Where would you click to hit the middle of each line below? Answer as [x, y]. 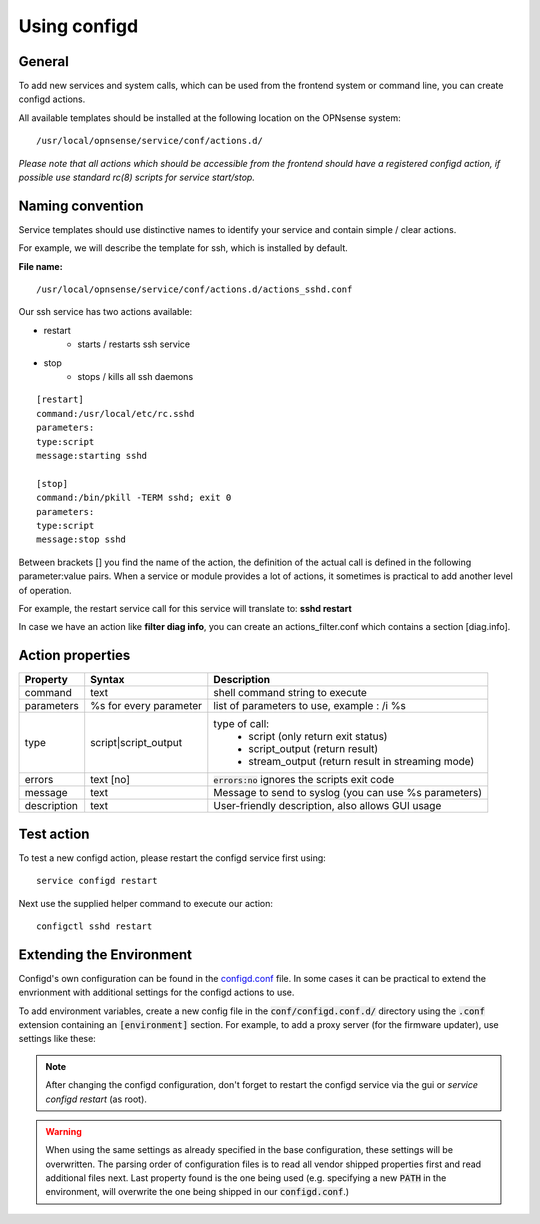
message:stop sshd [81, 539]
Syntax [107, 680]
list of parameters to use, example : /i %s [310, 706]
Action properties [74, 655]
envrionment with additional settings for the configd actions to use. [156, 992]
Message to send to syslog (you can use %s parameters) [348, 793]
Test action [54, 833]
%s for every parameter [146, 706]
